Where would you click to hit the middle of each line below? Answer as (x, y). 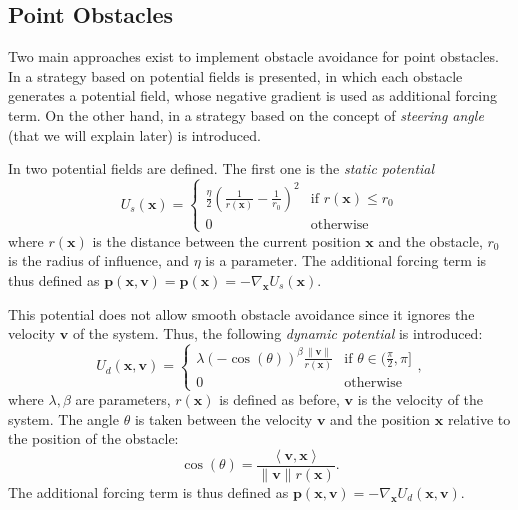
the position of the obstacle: (93, 438)
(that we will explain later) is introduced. (134, 134)
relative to (479, 418)
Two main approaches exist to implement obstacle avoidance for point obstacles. (253, 56)
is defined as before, (279, 399)
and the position (380, 418)
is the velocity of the (420, 399)
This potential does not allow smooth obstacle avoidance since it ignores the (241, 313)
